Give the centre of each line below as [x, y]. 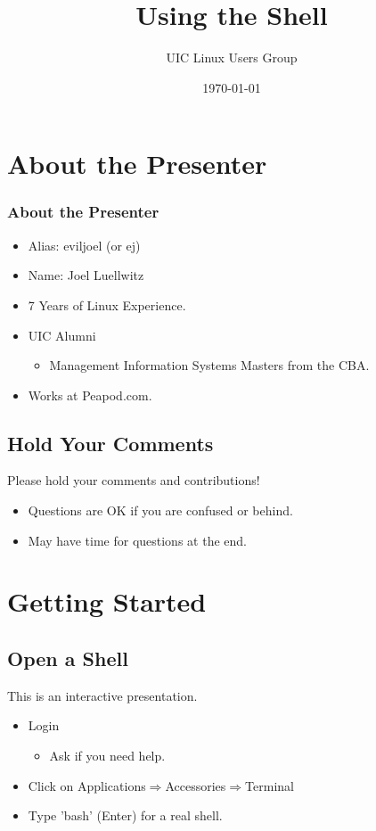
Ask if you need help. [107, 756]
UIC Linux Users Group [232, 58]
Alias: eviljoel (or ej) [84, 245]
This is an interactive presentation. [102, 695]
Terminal [270, 785]
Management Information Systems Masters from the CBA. [209, 365]
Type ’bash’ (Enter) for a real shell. [125, 815]
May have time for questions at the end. [137, 540]
